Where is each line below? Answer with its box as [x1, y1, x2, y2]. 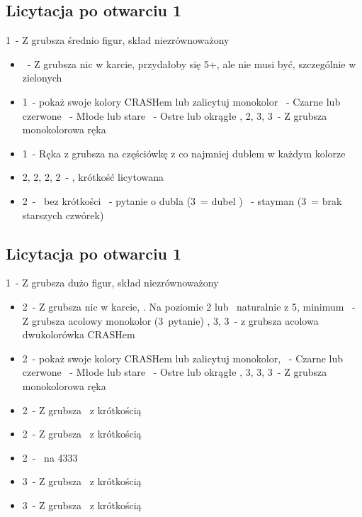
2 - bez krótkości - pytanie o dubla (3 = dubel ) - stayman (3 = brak [22, 193, 342, 208]
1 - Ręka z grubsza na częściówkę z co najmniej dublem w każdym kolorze [22, 145, 346, 160]
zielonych [22, 70, 62, 85]
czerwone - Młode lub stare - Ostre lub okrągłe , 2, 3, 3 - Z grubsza [22, 108, 327, 123]
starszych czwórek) [22, 207, 104, 222]
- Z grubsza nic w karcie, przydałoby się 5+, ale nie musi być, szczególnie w [27, 56, 356, 71]
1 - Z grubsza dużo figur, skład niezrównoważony [6, 275, 219, 290]
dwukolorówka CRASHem [22, 327, 135, 342]
